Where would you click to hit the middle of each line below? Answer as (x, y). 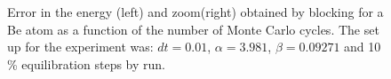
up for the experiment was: (80, 47)
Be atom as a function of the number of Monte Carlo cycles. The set (193, 29)
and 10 (363, 47)
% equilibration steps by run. (86, 63)
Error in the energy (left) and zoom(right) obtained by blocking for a (195, 12)
